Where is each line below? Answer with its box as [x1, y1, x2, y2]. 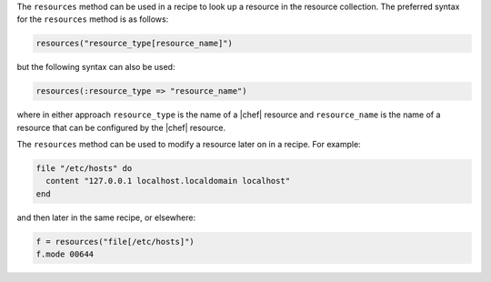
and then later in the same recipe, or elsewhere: [16, 212, 195, 223]
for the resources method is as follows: [16, 14, 169, 25]
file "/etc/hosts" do [35, 164, 133, 174]
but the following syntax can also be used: [16, 62, 175, 73]
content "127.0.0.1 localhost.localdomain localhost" [45, 176, 291, 186]
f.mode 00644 [35, 249, 95, 259]
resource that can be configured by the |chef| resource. [16, 122, 226, 133]
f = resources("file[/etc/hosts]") [35, 237, 195, 247]
